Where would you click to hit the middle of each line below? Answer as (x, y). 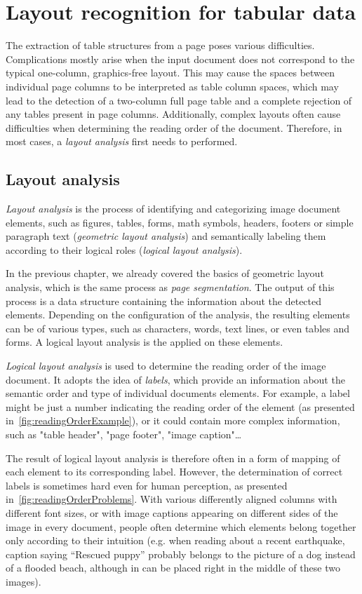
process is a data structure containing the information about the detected (164, 301)
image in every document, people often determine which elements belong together (181, 526)
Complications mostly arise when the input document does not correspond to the (180, 59)
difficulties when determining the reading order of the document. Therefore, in (174, 127)
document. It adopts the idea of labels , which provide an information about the (175, 379)
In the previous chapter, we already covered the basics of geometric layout (165, 273)
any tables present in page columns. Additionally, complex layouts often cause (173, 114)
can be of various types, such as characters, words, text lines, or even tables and (177, 328)
